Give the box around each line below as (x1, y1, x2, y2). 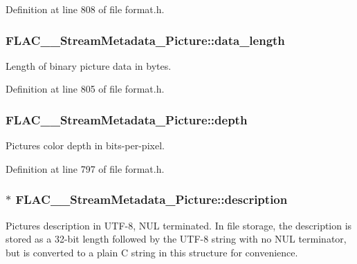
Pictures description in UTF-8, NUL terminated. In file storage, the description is (6, 218, 352, 232)
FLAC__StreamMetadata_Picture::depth (6, 111, 248, 128)
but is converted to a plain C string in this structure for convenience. (6, 245, 298, 259)
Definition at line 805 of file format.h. (6, 82, 165, 96)
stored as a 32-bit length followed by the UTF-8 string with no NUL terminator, (6, 232, 347, 246)
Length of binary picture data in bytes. (6, 58, 172, 73)
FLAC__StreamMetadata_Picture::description (15, 191, 288, 208)
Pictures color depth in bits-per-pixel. (6, 138, 165, 153)
